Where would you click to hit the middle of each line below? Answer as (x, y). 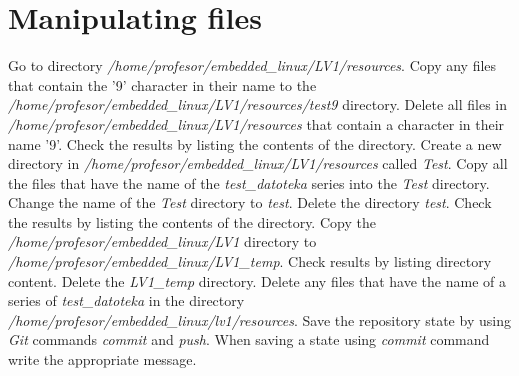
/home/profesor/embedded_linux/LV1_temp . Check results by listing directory (250, 261)
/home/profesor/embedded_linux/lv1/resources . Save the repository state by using (259, 319)
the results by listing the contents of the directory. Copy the (192, 221)
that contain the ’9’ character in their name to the (162, 84)
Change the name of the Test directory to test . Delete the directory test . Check (250, 202)
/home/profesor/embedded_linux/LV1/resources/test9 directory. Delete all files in (258, 104)
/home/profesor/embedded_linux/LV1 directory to (162, 241)
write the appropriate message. (102, 359)
